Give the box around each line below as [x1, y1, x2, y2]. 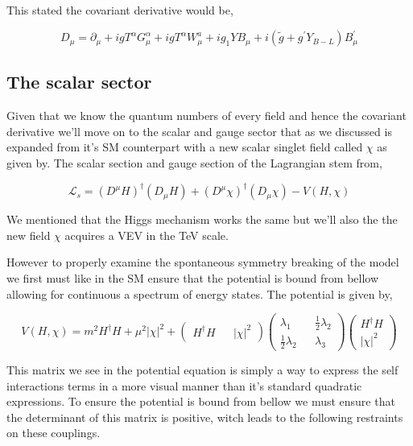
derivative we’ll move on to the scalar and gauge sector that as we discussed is [6, 122, 392, 139]
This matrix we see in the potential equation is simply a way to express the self [6, 361, 399, 378]
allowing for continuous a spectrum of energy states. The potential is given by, [6, 285, 393, 302]
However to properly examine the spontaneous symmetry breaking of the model [6, 254, 399, 270]
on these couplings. [6, 424, 101, 441]
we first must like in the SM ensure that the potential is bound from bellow [6, 269, 379, 286]
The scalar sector [6, 69, 152, 94]
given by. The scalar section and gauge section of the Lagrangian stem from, [6, 155, 382, 171]
